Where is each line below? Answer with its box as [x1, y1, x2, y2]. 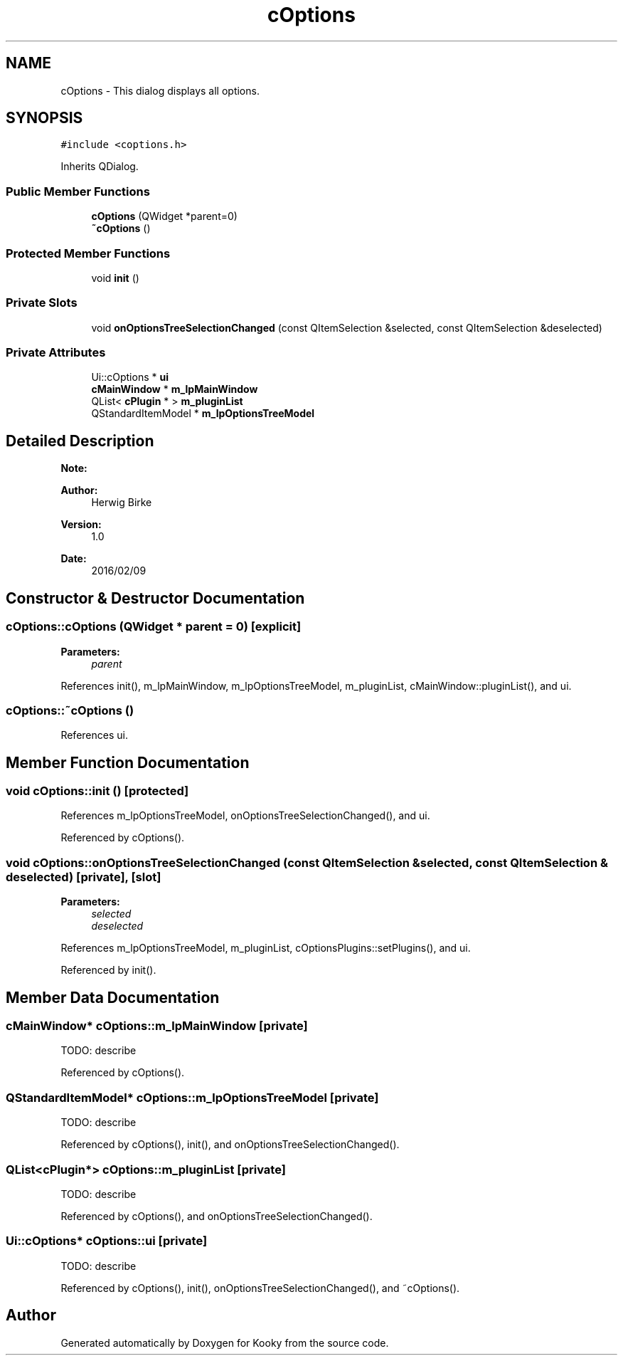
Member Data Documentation [6, 988, 220, 1007]
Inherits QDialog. [60, 160, 139, 173]
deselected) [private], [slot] [6, 869, 161, 884]
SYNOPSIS [6, 109, 83, 127]
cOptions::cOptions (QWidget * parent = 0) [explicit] [6, 619, 302, 634]
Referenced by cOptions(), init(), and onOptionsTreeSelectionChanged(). [60, 1138, 400, 1151]
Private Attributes [6, 345, 106, 360]
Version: [60, 518, 102, 531]
